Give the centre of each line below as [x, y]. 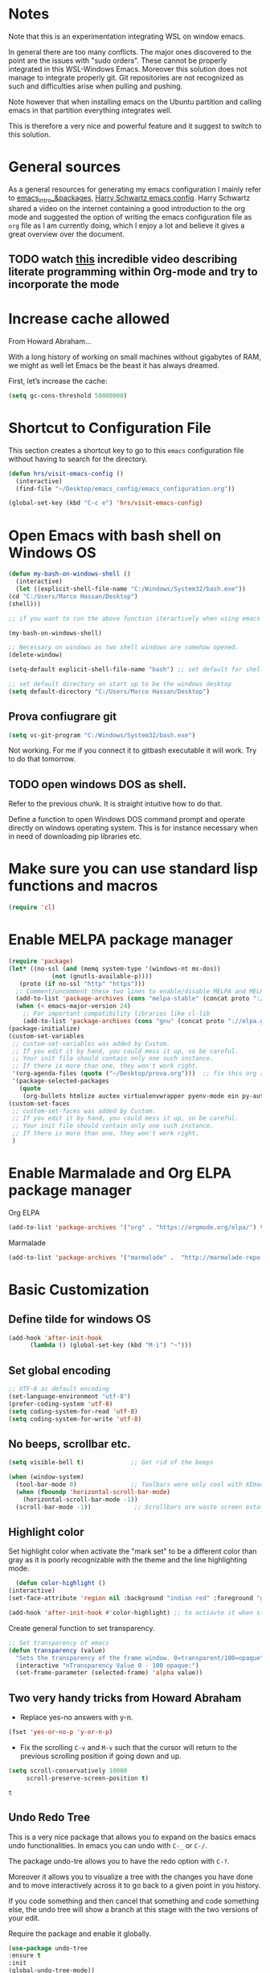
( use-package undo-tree [48, 1948]
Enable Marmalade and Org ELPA [120, 1173]
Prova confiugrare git [63, 717]
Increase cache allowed [89, 319]
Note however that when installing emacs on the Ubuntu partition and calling [135, 101]
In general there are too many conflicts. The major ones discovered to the [130, 52]
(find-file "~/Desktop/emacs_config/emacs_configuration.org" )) [125, 489]
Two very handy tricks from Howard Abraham [125, 1698]
